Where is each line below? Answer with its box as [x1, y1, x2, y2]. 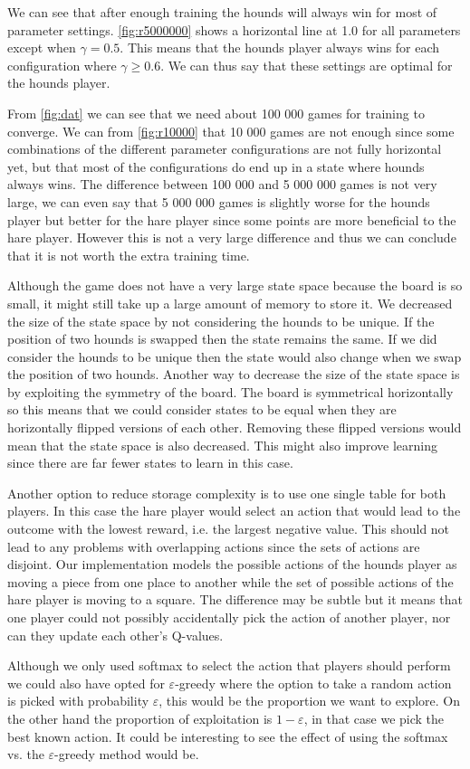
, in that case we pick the [303, 708, 445, 727]
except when [7, 38, 76, 57]
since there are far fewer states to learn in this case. [7, 453, 293, 472]
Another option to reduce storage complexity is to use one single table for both [7, 483, 446, 502]
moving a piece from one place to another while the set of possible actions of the [7, 572, 454, 591]
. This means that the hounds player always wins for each [120, 38, 440, 57]
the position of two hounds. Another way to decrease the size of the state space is [7, 365, 460, 384]
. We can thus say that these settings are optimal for [160, 55, 453, 74]
